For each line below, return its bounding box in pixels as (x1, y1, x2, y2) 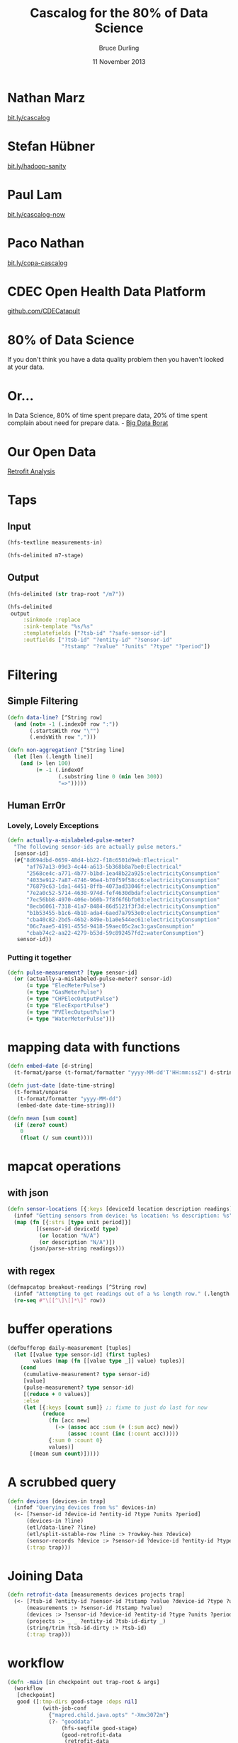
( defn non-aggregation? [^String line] (7, 746, 125, 754)
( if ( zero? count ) (13, 1121, 69, 1128)
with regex (7, 1265, 55, 1277)
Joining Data (7, 1567, 84, 1584)
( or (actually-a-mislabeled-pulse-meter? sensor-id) (13, 975, 173, 982)
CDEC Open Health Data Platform (7, 283, 206, 299)
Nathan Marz (7, 90, 86, 106)
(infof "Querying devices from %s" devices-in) (13, 1504, 157, 1511)
